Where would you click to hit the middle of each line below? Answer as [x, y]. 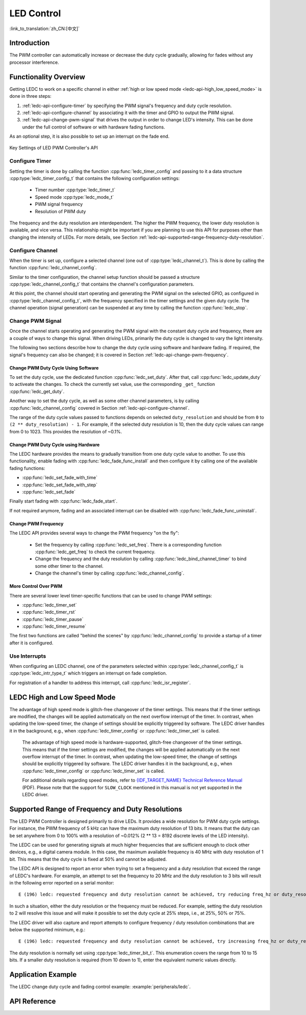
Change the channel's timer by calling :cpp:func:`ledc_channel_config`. [110, 573]
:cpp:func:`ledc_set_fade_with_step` [60, 485]
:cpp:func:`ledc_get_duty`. [37, 391]
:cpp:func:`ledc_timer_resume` [54, 627]
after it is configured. [31, 643]
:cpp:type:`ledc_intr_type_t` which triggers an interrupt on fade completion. [88, 673]
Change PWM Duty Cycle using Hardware [55, 445]
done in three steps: [31, 96]
